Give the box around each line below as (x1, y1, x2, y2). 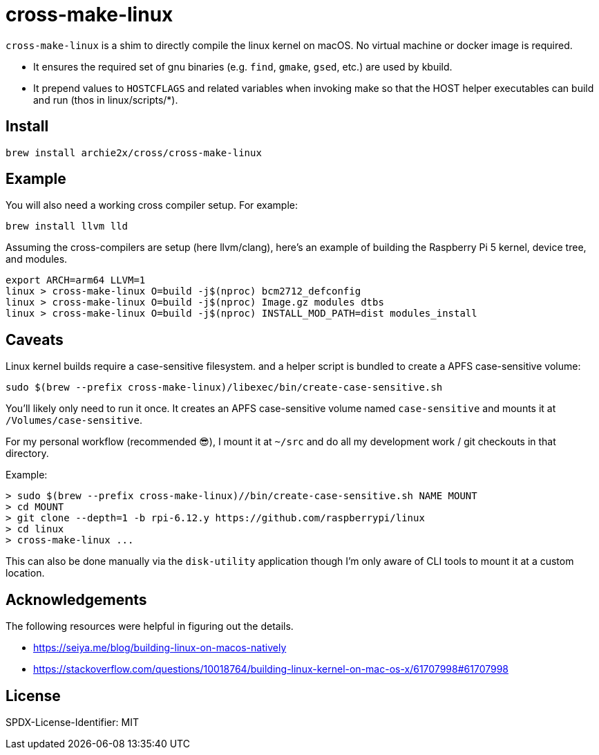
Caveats (6, 330, 64, 348)
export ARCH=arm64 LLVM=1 (6, 274, 146, 286)
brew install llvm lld (6, 221, 129, 232)
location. (6, 567, 45, 579)
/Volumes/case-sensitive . (6, 414, 142, 427)
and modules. (6, 253, 68, 265)
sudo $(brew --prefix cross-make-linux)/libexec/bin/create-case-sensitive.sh (6, 382, 443, 393)
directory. (6, 447, 49, 460)
